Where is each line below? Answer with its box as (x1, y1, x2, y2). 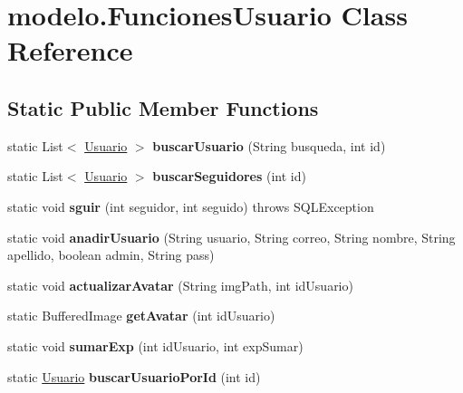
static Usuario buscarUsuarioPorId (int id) (7, 367, 261, 386)
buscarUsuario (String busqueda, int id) (152, 136, 386, 155)
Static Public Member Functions (7, 93, 319, 121)
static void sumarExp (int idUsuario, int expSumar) (7, 336, 304, 355)
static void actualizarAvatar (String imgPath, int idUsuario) (7, 275, 353, 294)
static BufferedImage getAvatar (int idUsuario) (7, 306, 275, 325)
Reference (7, 32, 133, 69)
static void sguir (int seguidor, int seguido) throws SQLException (7, 196, 374, 216)
